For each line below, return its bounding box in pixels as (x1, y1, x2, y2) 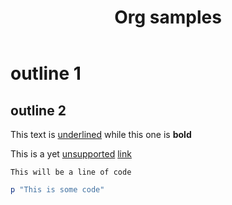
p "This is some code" (10, 185, 105, 195)
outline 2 (10, 102, 67, 119)
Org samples (114, 6, 222, 29)
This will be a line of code (10, 167, 132, 177)
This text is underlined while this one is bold (10, 129, 192, 140)
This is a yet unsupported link (10, 148, 132, 160)
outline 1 (10, 62, 82, 85)
